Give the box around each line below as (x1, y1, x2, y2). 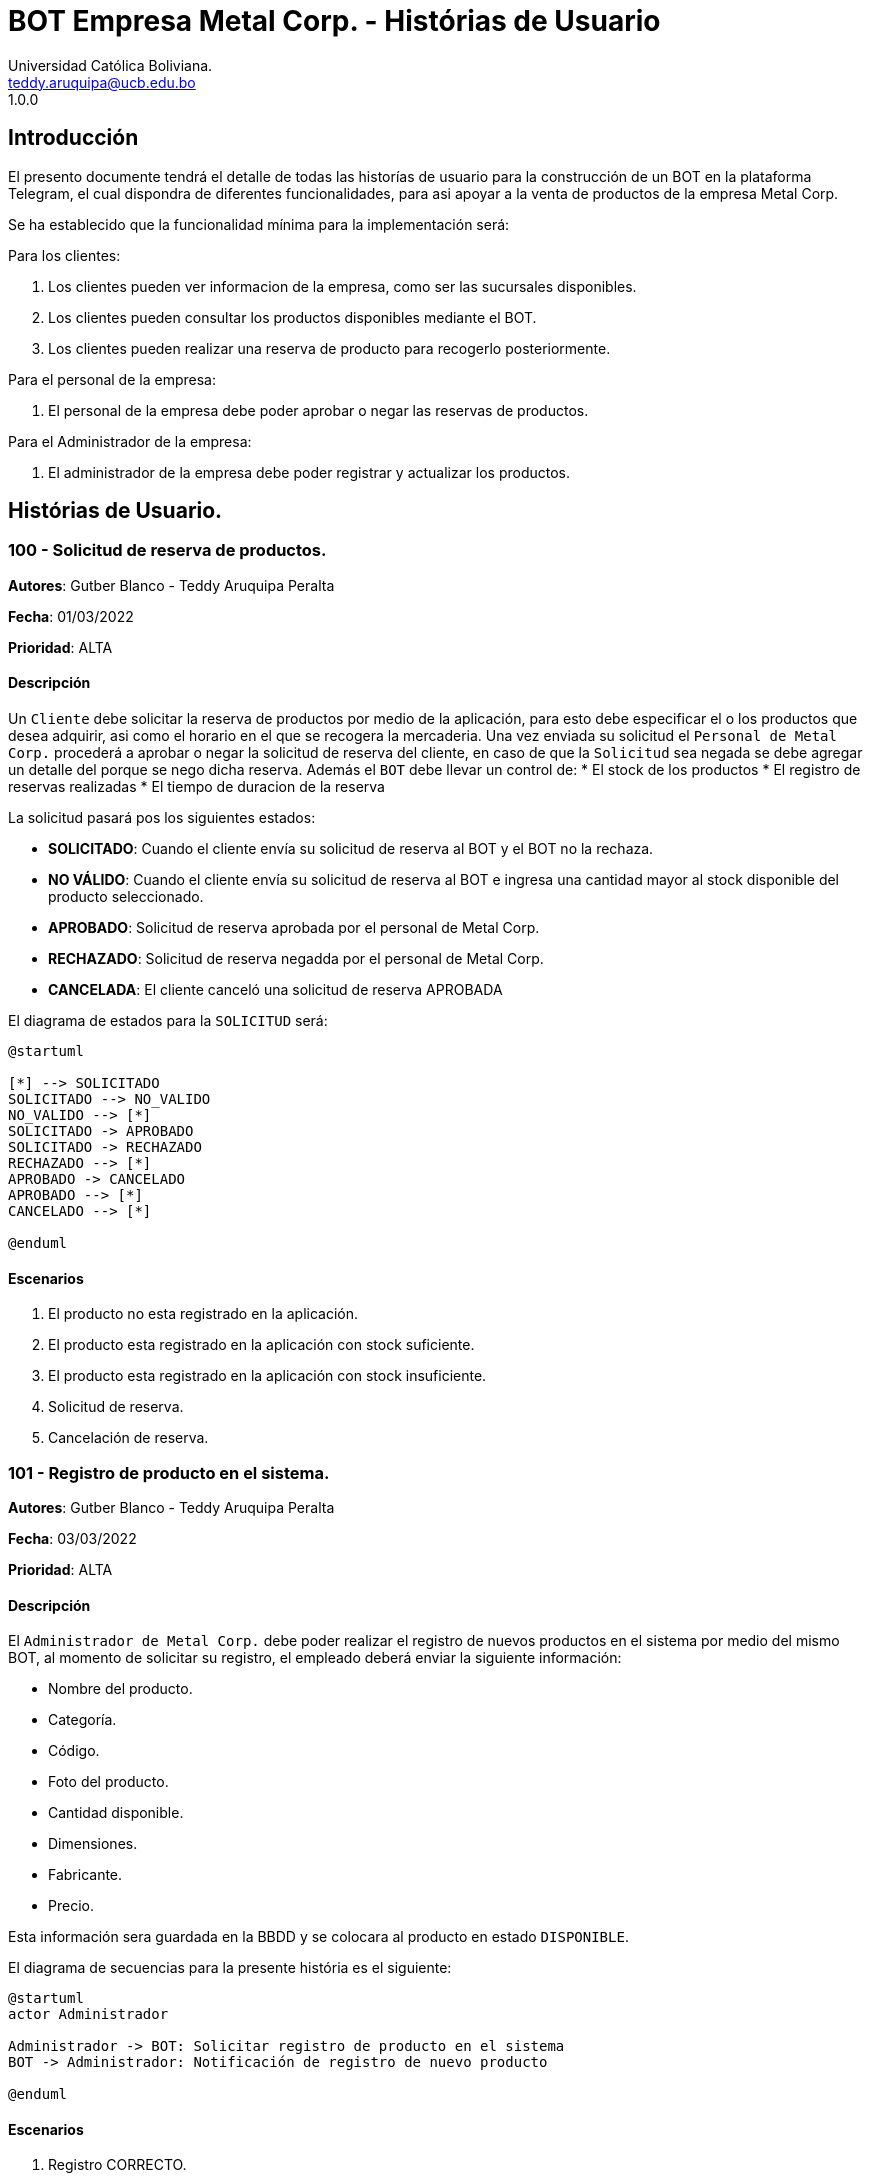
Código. (48, 1742, 100, 1760)
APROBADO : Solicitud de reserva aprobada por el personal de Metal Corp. (48, 919, 540, 937)
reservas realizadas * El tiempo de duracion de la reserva (8, 778, 385, 796)
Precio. (48, 1897, 94, 1915)
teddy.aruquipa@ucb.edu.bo (8, 73, 196, 91)
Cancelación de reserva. (48, 1429, 209, 1447)
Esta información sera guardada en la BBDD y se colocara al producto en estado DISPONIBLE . (8, 1928, 629, 1946)
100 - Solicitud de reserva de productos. (8, 540, 327, 561)
